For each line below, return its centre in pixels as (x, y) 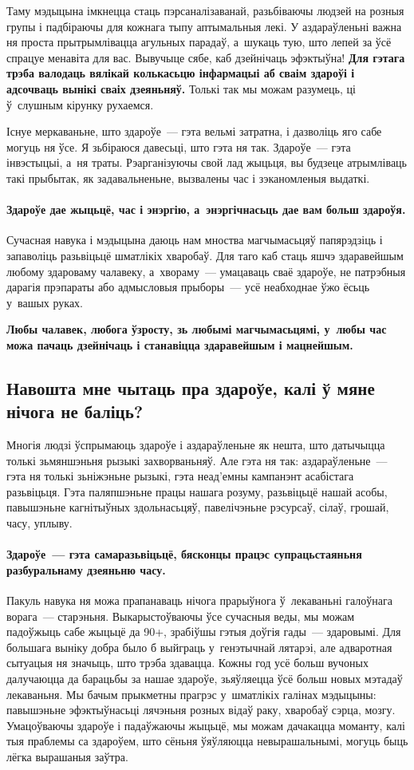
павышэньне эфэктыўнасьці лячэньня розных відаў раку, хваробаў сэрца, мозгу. (201, 710)
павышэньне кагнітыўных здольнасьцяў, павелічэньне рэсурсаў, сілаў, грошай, (198, 507)
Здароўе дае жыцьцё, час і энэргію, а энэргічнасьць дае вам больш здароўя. (206, 209)
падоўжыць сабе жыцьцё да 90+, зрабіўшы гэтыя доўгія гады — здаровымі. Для (204, 632)
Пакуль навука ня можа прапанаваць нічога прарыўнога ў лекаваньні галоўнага (199, 600)
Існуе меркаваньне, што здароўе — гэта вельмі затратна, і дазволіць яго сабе (194, 131)
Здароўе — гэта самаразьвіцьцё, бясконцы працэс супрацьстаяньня (184, 554)
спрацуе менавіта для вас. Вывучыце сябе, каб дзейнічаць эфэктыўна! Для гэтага (206, 57)
